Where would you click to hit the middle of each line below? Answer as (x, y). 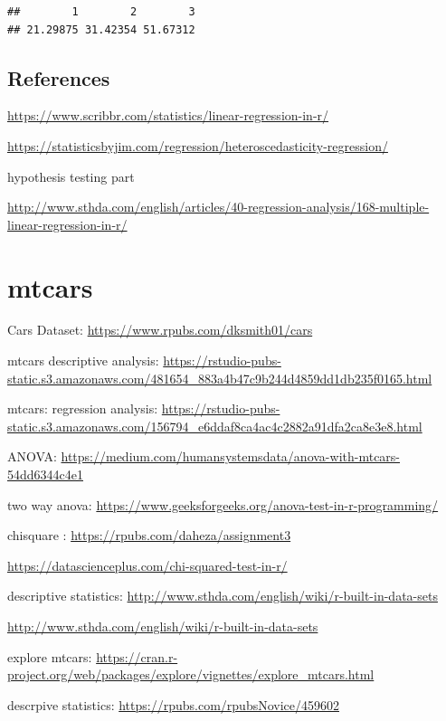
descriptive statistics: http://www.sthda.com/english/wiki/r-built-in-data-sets (223, 596)
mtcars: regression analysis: (83, 408)
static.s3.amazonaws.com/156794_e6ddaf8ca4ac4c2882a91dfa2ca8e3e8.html (215, 426)
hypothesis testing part (71, 176)
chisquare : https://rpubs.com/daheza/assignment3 (149, 535)
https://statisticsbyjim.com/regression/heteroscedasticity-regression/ (198, 145)
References (59, 77)
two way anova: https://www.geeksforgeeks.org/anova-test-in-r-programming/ (223, 504)
